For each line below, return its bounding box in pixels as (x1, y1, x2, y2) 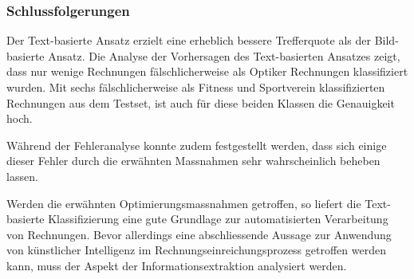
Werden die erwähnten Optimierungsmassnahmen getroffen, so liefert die (6, 195, 361, 211)
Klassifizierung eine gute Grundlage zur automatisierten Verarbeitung (48, 210, 388, 227)
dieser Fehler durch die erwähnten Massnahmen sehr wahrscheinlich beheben (6, 152, 380, 169)
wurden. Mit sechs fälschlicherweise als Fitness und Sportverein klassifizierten (6, 79, 385, 95)
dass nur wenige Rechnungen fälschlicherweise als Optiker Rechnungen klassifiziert (6, 63, 408, 80)
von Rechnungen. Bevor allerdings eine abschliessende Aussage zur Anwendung (6, 226, 392, 242)
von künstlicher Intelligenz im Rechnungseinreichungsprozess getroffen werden (6, 242, 386, 258)
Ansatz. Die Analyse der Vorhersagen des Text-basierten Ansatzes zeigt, (48, 47, 400, 64)
